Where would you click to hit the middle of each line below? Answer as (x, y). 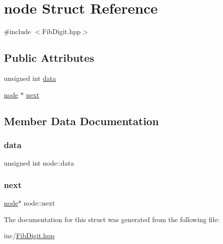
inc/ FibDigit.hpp (29, 235)
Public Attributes (49, 58)
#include (18, 31)
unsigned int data (30, 78)
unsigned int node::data (39, 163)
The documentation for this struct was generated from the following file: (112, 219)
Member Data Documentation (82, 121)
